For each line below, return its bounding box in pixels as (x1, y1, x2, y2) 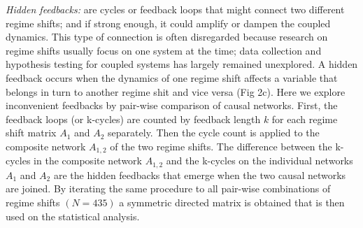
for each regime (271, 111, 338, 126)
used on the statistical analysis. (6, 208, 140, 223)
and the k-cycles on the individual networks (166, 153, 353, 168)
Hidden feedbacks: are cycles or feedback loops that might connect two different (6, 2, 345, 16)
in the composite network (34, 153, 142, 168)
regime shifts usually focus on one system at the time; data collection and (6, 43, 322, 57)
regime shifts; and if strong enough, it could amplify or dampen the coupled (6, 15, 331, 30)
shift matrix (6, 125, 57, 140)
